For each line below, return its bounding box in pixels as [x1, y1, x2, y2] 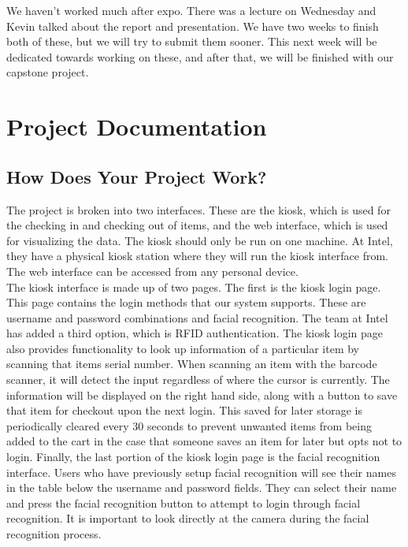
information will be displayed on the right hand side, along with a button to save [6, 386, 398, 403]
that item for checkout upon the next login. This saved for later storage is [6, 402, 362, 419]
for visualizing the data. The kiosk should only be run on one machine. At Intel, [6, 232, 393, 248]
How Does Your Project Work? [6, 164, 267, 188]
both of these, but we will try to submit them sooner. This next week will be [6, 33, 377, 50]
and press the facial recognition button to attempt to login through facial [6, 494, 361, 511]
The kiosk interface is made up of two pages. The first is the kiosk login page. [6, 278, 381, 295]
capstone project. [6, 64, 89, 80]
